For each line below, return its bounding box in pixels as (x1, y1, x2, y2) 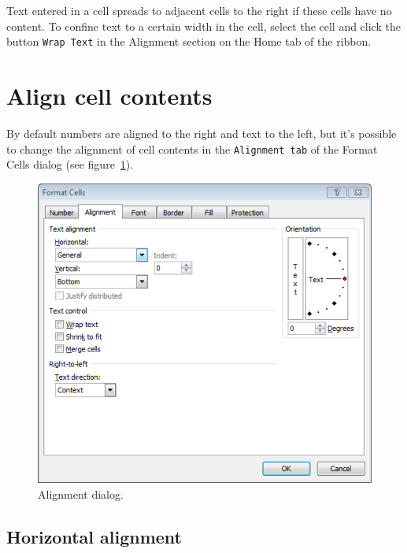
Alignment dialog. (38, 485, 124, 502)
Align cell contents (6, 80, 213, 112)
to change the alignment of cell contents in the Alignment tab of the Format (6, 140, 378, 157)
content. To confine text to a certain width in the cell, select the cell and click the (6, 17, 401, 34)
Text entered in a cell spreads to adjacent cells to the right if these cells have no (6, 2, 392, 18)
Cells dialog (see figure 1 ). (6, 156, 134, 173)
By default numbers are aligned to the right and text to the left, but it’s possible (6, 124, 397, 141)
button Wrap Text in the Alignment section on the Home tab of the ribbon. (6, 33, 372, 50)
